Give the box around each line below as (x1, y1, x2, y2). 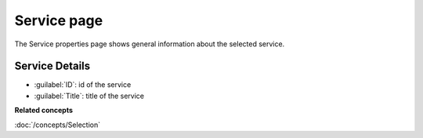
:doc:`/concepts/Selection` (14, 120, 101, 129)
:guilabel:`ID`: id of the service (34, 80, 132, 89)
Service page (14, 12, 103, 29)
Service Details (14, 60, 91, 73)
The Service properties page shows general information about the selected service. (14, 39, 285, 49)
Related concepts (14, 106, 74, 115)
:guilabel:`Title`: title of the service (34, 91, 145, 100)
